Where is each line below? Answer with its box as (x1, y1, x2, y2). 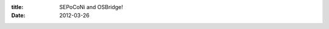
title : (11, 4, 24, 10)
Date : (11, 12, 26, 19)
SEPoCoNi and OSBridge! (59, 4, 123, 10)
